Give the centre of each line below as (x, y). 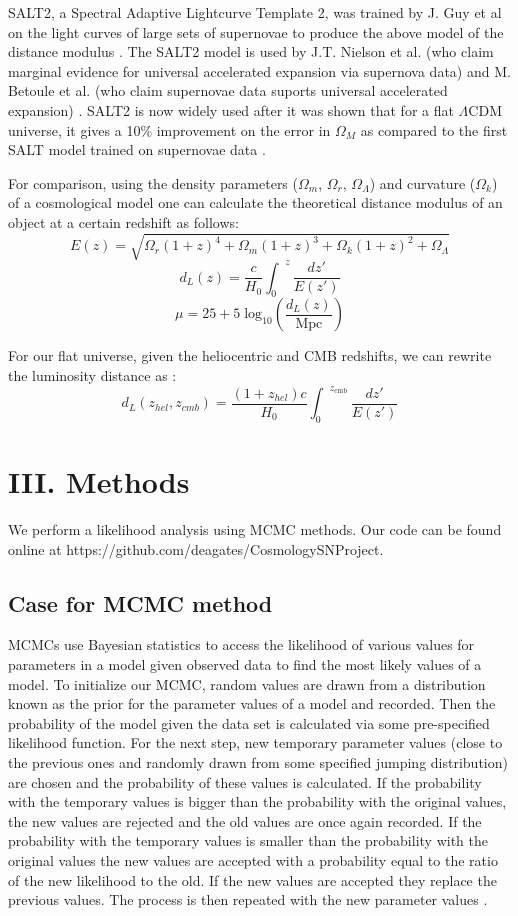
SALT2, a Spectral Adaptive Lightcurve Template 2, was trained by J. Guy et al (255, 12)
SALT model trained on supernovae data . (137, 149)
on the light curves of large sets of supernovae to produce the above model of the (256, 31)
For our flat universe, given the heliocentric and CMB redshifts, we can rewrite (250, 355)
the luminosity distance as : (92, 374)
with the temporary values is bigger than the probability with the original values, (257, 801)
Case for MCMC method (140, 602)
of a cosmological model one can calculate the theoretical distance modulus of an (255, 202)
